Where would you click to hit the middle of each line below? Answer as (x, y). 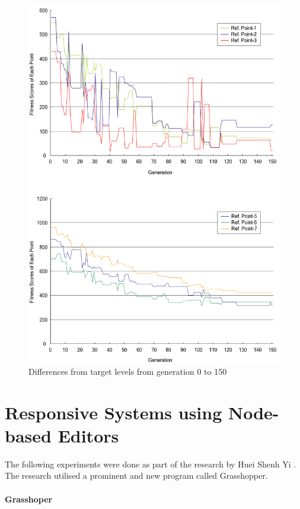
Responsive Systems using (114, 412)
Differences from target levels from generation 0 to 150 (128, 371)
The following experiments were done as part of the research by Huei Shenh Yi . (151, 464)
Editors (88, 435)
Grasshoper (29, 499)
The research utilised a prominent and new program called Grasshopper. (136, 475)
